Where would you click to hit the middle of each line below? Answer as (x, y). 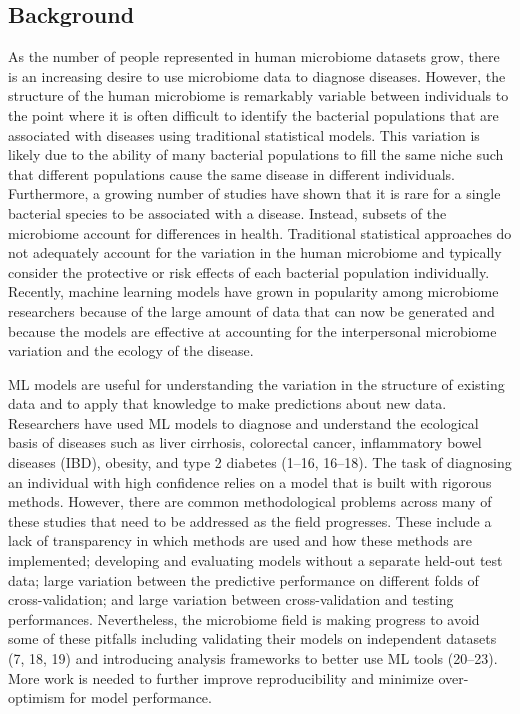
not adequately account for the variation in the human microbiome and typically (255, 252)
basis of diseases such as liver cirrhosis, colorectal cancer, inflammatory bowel (245, 442)
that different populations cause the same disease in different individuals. (231, 173)
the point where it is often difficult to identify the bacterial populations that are (253, 114)
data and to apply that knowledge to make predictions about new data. (227, 403)
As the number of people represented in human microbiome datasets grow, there (254, 56)
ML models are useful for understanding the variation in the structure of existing (256, 383)
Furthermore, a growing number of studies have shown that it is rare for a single (254, 193)
